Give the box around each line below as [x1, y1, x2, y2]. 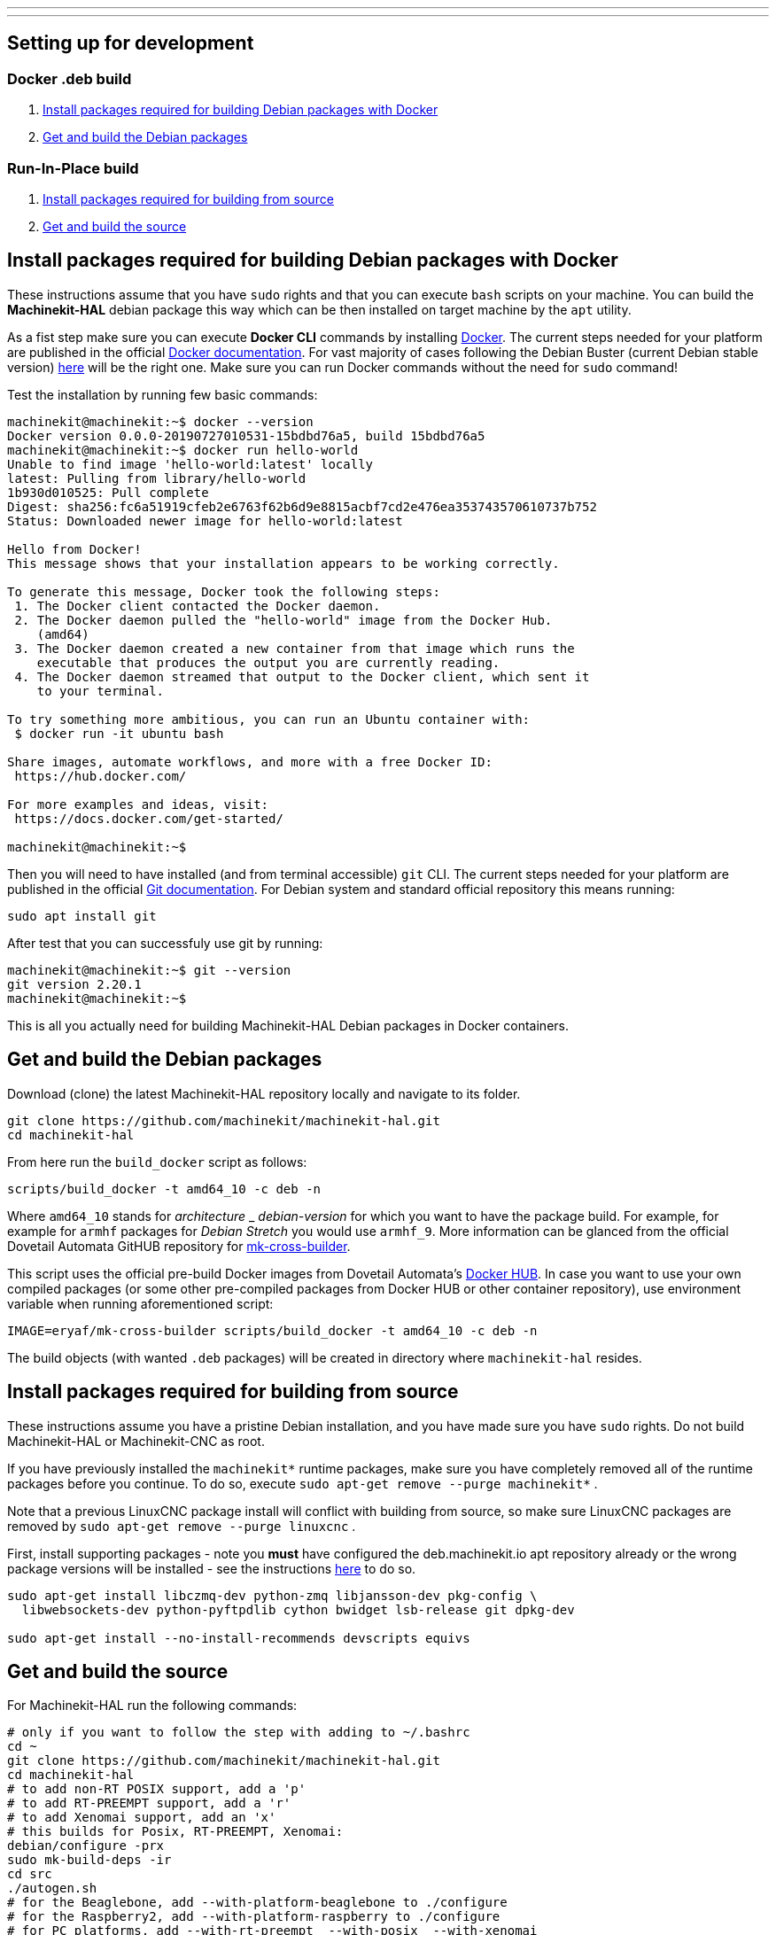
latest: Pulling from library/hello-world [7, 470, 307, 486]
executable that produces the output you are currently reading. [36, 655, 501, 670]
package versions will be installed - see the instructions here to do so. [7, 1560, 416, 1576]
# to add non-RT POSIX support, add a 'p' [7, 1782, 307, 1797]
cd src [7, 1867, 52, 1882]
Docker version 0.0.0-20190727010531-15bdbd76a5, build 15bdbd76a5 [7, 428, 485, 443]
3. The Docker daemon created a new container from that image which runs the [14, 641, 575, 656]
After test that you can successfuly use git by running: [7, 935, 323, 951]
